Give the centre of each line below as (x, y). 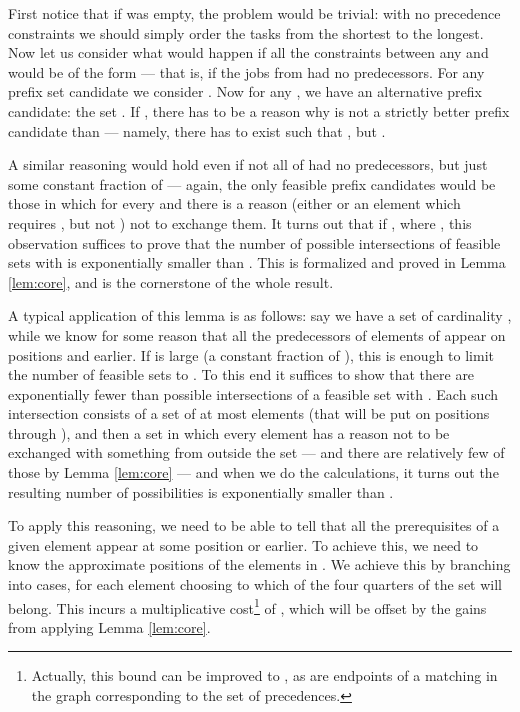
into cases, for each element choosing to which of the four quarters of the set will (255, 584)
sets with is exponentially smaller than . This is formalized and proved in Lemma (257, 262)
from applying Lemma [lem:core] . (109, 626)
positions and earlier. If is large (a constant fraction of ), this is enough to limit (251, 354)
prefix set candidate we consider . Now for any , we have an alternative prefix (245, 91)
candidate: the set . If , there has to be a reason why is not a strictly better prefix (259, 110)
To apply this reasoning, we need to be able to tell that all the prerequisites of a (254, 525)
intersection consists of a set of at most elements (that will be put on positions (249, 413)
